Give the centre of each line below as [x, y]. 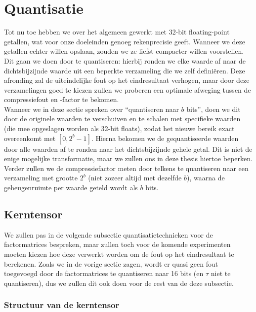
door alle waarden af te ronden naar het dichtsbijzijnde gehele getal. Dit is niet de [128, 149]
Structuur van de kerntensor [62, 305]
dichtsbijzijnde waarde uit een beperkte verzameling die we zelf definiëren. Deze [125, 70]
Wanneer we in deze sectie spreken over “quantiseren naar [91, 109]
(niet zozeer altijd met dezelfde [135, 178]
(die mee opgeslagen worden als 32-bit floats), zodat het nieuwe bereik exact [119, 128]
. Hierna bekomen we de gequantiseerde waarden [165, 138]
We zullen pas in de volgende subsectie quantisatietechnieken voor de [108, 234]
